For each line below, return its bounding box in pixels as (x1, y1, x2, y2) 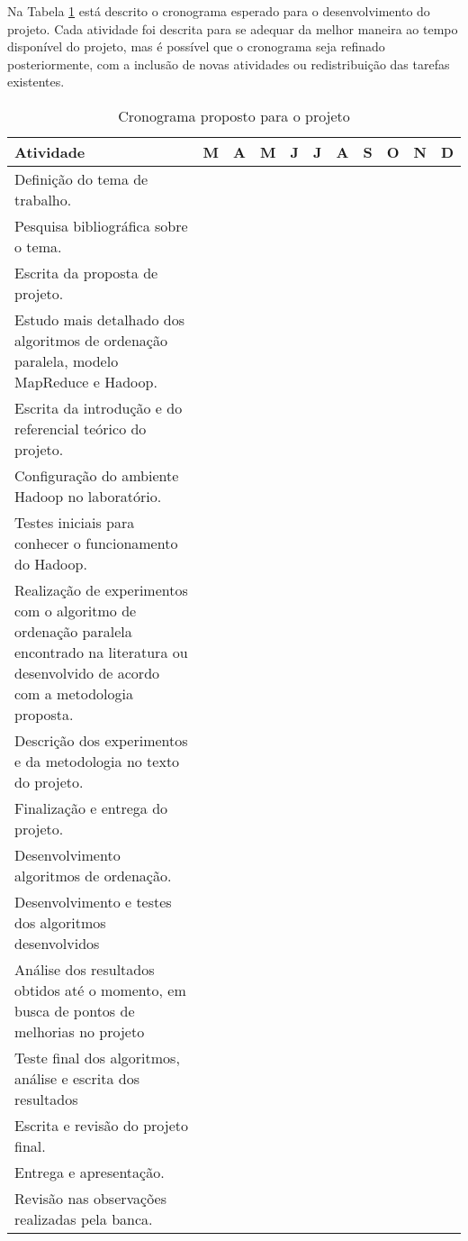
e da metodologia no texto (14, 750, 180, 771)
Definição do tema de (14, 168, 148, 189)
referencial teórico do (14, 417, 147, 439)
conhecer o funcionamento (14, 532, 178, 553)
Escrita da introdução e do (14, 397, 183, 418)
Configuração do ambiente (14, 464, 179, 486)
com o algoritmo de (14, 599, 137, 621)
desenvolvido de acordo (14, 662, 160, 683)
